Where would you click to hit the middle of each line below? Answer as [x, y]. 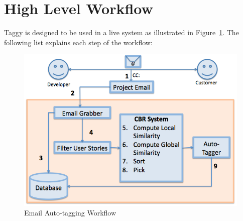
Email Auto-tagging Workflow [70, 213]
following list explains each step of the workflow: [78, 42]
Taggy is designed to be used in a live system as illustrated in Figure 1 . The [122, 32]
